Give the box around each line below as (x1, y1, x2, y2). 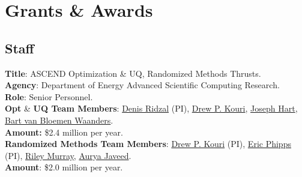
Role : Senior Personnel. (5, 90, 93, 103)
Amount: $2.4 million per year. (5, 125, 123, 138)
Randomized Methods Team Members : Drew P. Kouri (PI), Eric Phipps (5, 137, 291, 150)
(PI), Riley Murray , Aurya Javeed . (5, 149, 131, 161)
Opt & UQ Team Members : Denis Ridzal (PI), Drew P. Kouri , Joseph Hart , (5, 102, 298, 115)
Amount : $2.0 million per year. (5, 161, 123, 173)
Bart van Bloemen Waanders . (5, 113, 113, 126)
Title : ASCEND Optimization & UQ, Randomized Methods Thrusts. (5, 67, 261, 79)
